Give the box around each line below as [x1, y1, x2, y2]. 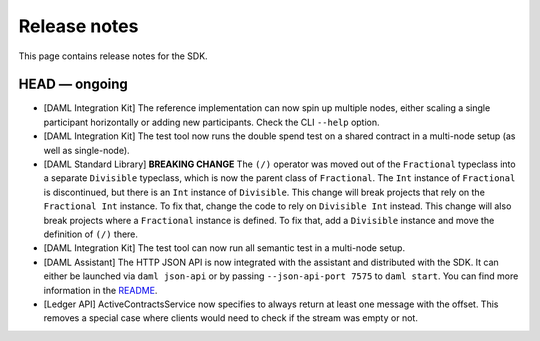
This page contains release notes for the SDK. [18, 50, 209, 62]
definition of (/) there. [43, 228, 139, 240]
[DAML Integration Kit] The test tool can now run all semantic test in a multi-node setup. [43, 242, 405, 254]
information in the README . [43, 284, 158, 296]
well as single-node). [43, 144, 130, 156]
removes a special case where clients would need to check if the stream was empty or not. [43, 312, 419, 324]
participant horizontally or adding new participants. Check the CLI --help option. [43, 116, 380, 128]
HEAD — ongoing [18, 76, 129, 93]
